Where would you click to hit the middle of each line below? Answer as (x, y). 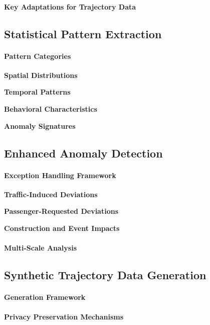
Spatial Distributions (41, 75)
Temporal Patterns (37, 92)
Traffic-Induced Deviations (51, 194)
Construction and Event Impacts (62, 228)
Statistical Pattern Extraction (83, 33)
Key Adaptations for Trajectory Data (70, 6)
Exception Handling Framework (60, 175)
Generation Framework (45, 297)
